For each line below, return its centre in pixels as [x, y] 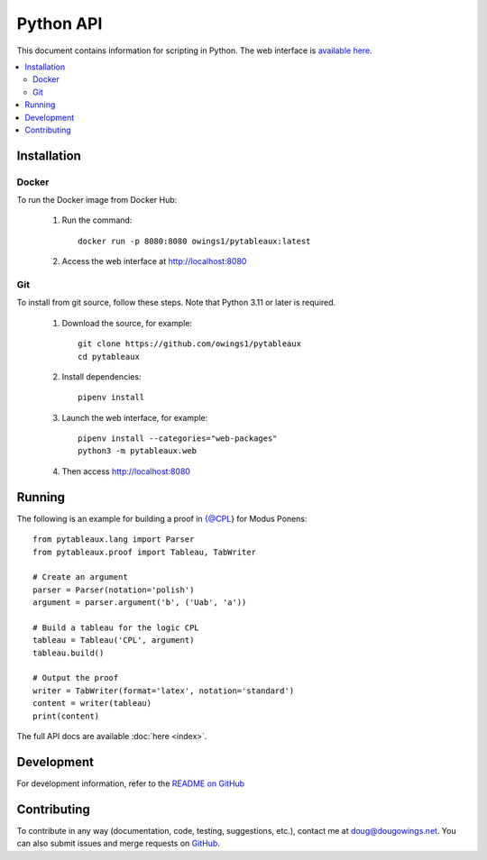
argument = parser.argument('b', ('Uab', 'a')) [140, 603]
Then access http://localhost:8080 [126, 471]
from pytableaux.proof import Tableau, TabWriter [145, 552]
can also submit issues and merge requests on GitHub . [119, 844]
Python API [60, 23]
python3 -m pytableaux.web [138, 451]
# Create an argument [80, 577]
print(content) [66, 716]
